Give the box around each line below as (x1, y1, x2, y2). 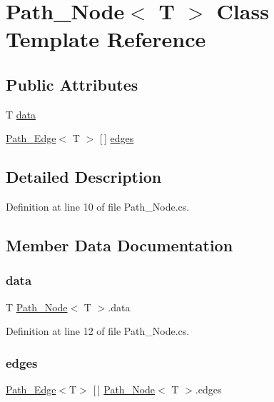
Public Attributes (6, 73, 138, 95)
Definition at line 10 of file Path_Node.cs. (6, 199, 190, 214)
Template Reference (6, 24, 206, 54)
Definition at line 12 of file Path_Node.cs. (6, 323, 190, 338)
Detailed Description (6, 166, 162, 188)
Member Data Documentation (6, 234, 233, 256)
